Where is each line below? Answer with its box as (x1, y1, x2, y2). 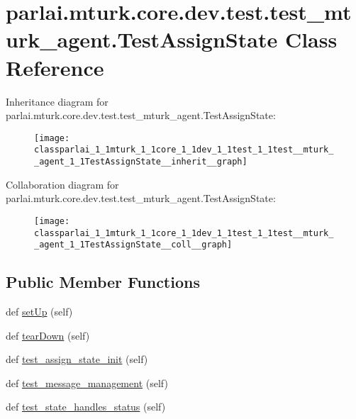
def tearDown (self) (6, 328, 90, 342)
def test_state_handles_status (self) (6, 399, 166, 414)
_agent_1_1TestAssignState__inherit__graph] (34, 157, 247, 167)
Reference (6, 52, 104, 82)
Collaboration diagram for (6, 177, 119, 191)
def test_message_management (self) (6, 375, 168, 390)
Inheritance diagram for (6, 94, 109, 108)
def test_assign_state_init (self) (6, 352, 148, 367)
